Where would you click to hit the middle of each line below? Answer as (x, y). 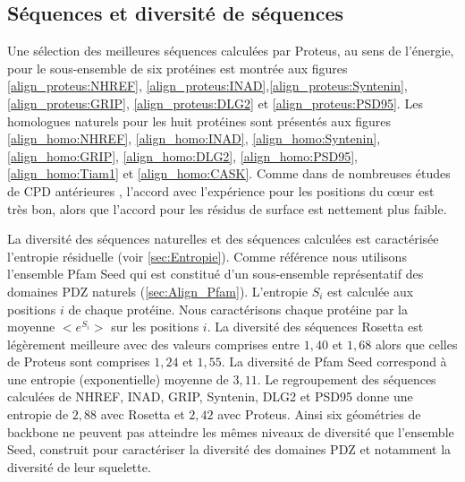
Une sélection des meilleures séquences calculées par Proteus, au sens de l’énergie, (231, 51)
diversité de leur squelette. (79, 466)
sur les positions (155, 327)
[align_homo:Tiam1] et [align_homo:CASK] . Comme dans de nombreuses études (229, 173)
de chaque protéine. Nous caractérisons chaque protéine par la (238, 309)
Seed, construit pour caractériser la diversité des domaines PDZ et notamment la (229, 449)
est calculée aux (371, 291)
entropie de (38, 414)
